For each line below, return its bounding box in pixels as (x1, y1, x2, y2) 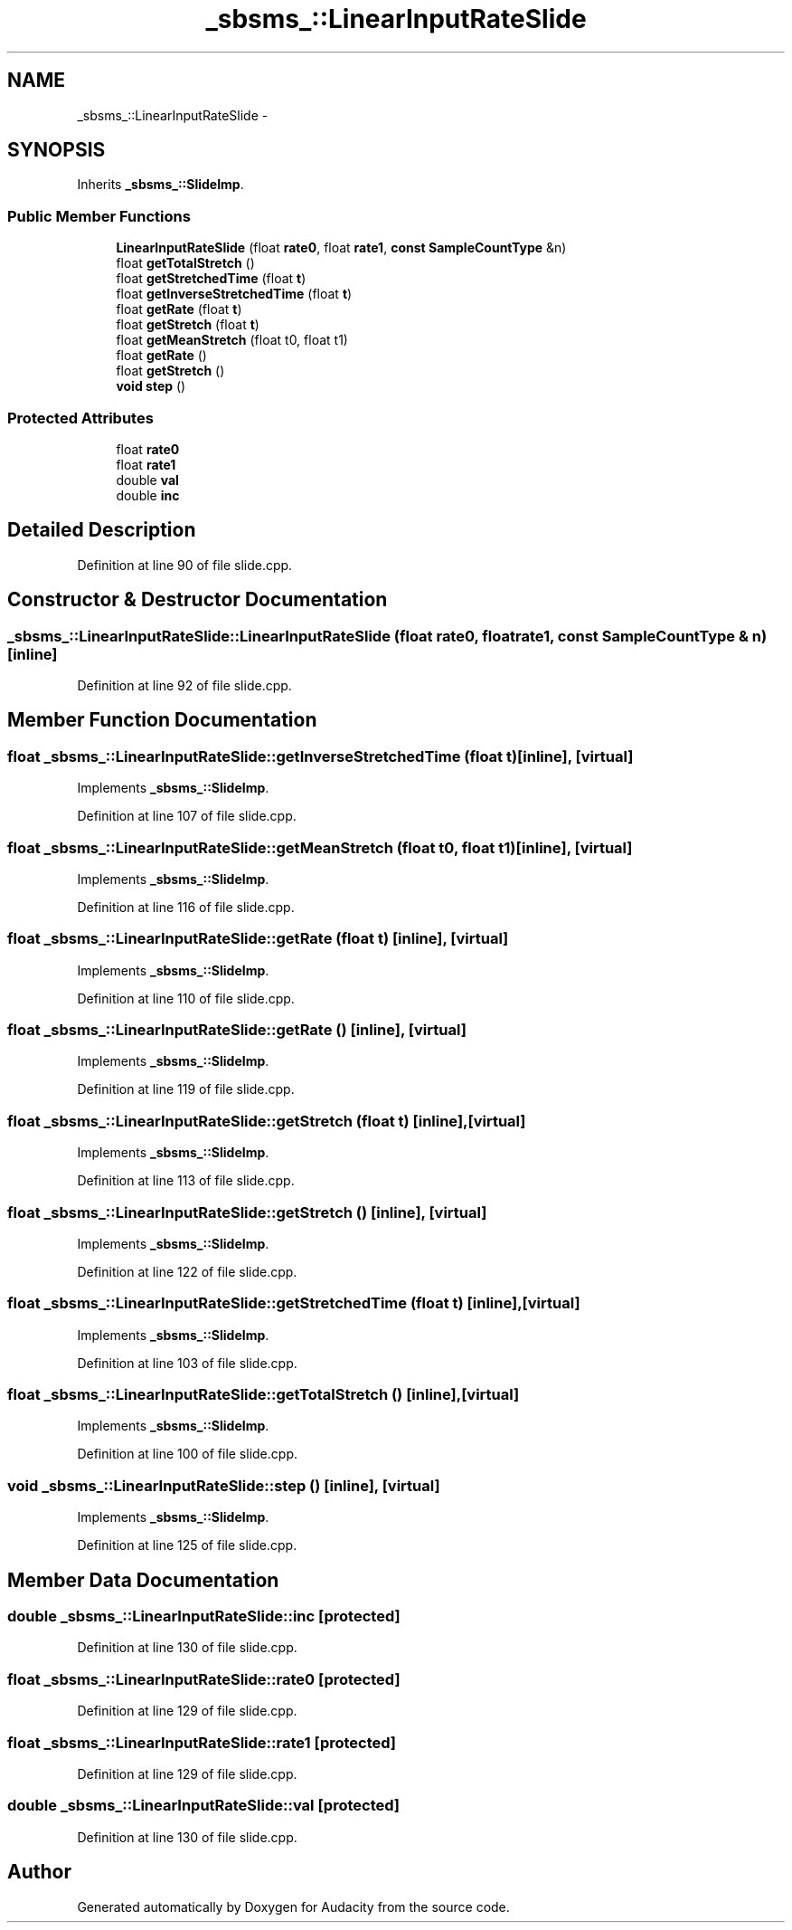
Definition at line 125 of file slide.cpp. (77, 1537, 297, 1554)
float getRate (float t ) (116, 301, 242, 318)
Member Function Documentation (7, 708, 317, 732)
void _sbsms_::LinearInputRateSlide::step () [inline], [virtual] (7, 1476, 440, 1495)
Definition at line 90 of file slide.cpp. (77, 556, 293, 573)
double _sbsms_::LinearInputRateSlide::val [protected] (7, 1796, 401, 1815)
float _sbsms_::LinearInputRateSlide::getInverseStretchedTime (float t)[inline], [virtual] (7, 746, 634, 765)
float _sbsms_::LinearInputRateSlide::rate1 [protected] (7, 1733, 397, 1752)
